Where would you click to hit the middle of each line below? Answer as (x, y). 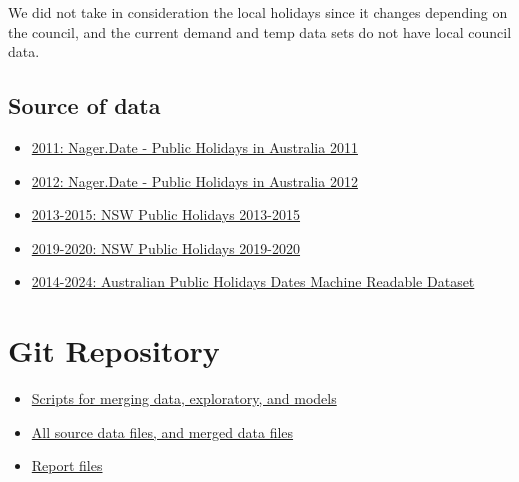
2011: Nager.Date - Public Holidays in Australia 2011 (194, 146)
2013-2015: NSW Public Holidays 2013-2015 (166, 214)
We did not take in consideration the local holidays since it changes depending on (258, 12)
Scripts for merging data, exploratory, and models (184, 398)
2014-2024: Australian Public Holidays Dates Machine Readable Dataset (253, 281)
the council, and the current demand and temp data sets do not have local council (260, 31)
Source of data (84, 105)
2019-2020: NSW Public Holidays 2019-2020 (166, 247)
